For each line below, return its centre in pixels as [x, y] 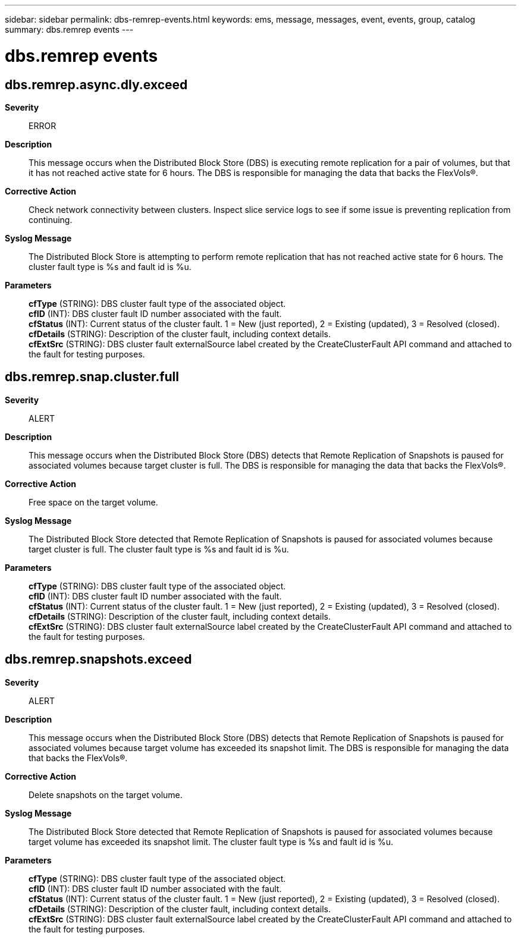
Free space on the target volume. [93, 502]
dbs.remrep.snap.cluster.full [92, 377]
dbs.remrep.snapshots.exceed [98, 660]
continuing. [51, 219]
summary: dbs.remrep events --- [69, 29]
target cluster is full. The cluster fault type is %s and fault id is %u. [159, 549]
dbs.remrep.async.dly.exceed [96, 84]
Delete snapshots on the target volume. [106, 794]
